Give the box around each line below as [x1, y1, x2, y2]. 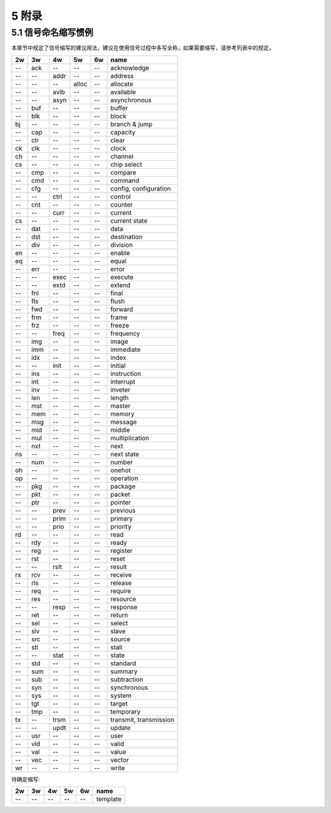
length [110, 393, 129, 402]
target [110, 699, 128, 708]
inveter [110, 385, 131, 394]
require [110, 586, 131, 595]
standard [110, 659, 136, 668]
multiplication [110, 433, 150, 442]
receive [110, 570, 132, 579]
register [110, 546, 133, 555]
